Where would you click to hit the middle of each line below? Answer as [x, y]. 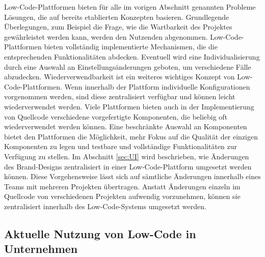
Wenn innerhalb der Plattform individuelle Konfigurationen [157, 86]
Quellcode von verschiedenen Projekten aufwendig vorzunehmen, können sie [122, 196]
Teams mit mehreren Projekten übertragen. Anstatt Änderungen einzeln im [122, 186]
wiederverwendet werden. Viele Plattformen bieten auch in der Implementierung [129, 106]
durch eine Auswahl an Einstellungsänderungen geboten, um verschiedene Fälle [128, 66]
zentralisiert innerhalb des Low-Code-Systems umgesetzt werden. [105, 206]
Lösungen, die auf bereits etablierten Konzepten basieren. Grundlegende [117, 17]
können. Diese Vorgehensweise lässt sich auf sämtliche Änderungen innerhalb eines [132, 176]
